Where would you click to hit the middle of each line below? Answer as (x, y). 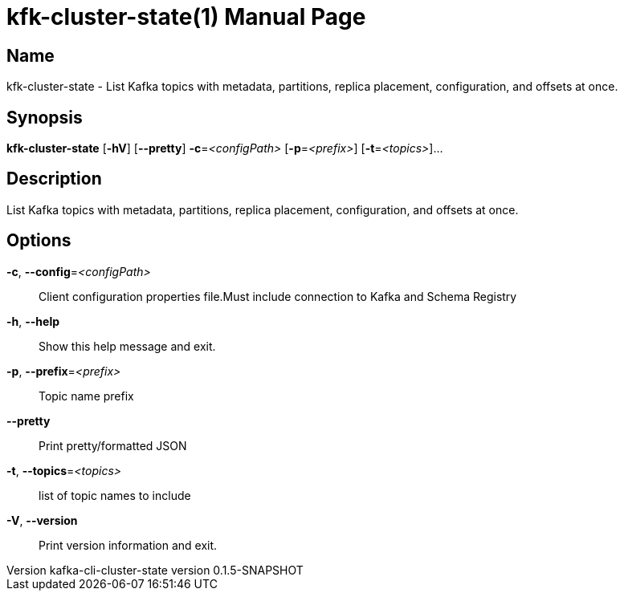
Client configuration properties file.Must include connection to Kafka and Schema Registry (278, 296)
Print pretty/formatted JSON (113, 445)
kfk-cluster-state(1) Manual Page (186, 17)
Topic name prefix (86, 396)
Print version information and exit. (128, 545)
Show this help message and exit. (127, 346)
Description (54, 179)
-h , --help (33, 321)
